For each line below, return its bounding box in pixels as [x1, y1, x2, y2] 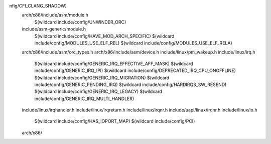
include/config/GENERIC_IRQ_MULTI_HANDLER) [34, 95, 134, 101]
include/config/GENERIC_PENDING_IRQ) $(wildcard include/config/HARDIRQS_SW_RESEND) [34, 81, 227, 87]
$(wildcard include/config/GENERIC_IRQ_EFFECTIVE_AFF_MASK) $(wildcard [34, 60, 193, 66]
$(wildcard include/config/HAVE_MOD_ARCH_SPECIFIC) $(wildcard [34, 33, 175, 39]
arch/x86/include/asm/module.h [22, 12, 89, 18]
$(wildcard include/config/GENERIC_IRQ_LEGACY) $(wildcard [34, 88, 163, 94]
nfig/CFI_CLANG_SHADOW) [9, 3, 67, 8]
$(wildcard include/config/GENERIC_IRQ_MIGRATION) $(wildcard [34, 74, 170, 80]
